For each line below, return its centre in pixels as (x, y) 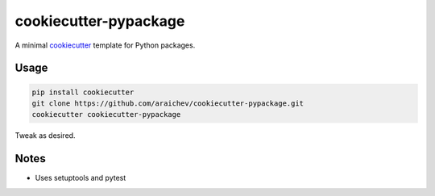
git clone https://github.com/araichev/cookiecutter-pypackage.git (168, 103)
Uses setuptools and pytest (81, 178)
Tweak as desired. (45, 136)
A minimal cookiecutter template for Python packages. (105, 45)
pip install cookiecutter (83, 92)
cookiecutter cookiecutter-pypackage (106, 115)
